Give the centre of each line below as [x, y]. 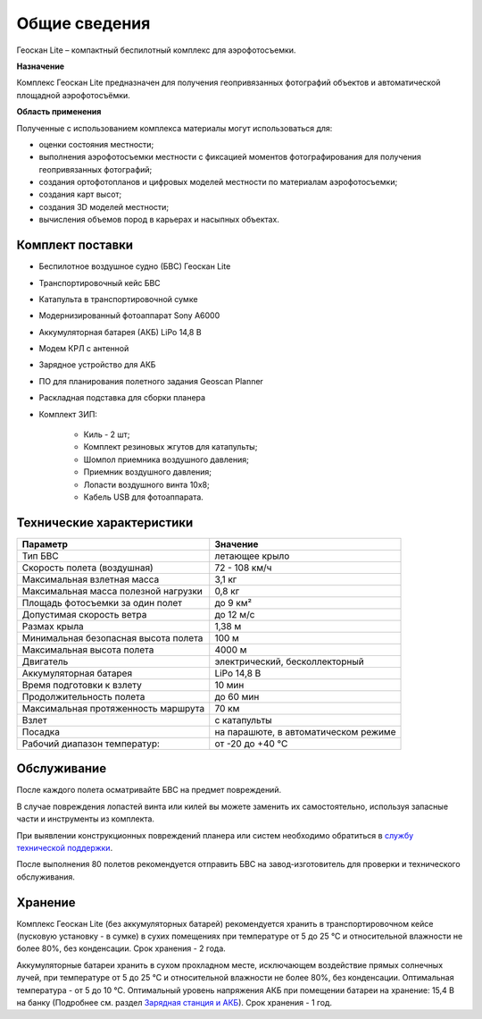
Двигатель [45, 661]
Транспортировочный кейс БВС [100, 282]
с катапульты [243, 720]
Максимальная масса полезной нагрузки [112, 591]
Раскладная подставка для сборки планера [122, 398]
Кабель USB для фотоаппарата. [144, 497]
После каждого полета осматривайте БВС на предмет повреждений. [149, 790]
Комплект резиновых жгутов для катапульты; [170, 447]
